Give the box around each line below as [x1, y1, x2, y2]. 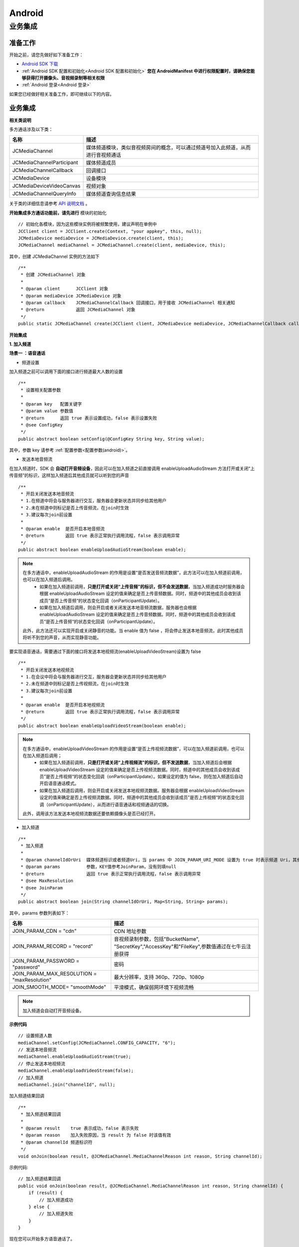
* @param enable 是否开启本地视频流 [20, 702, 105, 708]
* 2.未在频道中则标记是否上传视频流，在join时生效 [20, 681, 129, 687]
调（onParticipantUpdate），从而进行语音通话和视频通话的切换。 [39, 801, 171, 808]
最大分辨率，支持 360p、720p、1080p [114, 974, 204, 981]
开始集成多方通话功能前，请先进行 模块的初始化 [9, 209, 107, 215]
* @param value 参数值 [20, 408, 73, 414]
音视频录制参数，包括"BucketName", [114, 936, 200, 943]
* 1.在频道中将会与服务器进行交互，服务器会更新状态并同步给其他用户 [20, 498, 167, 504]
